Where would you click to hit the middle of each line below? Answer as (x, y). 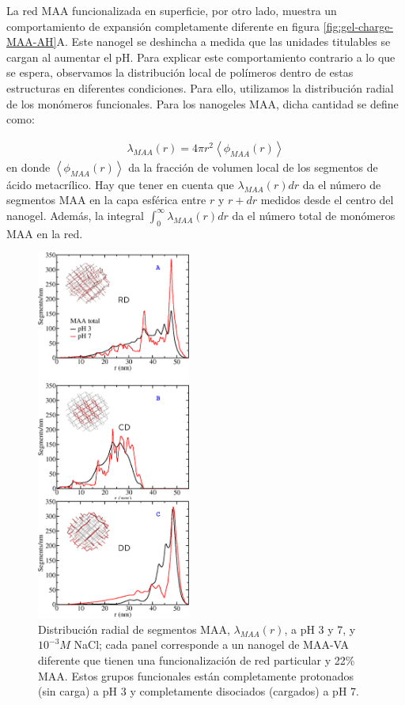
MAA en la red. (45, 233)
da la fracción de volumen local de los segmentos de (253, 167)
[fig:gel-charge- (358, 26)
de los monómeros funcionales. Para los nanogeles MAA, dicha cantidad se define (202, 103)
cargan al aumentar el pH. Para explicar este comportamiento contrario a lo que (201, 57)
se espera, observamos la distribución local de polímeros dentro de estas (180, 72)
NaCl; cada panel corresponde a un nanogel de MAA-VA (212, 644)
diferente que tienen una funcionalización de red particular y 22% (197, 660)
